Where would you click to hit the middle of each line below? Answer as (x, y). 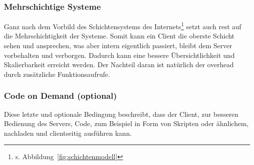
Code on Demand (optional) (61, 96)
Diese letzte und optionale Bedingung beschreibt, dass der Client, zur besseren (121, 114)
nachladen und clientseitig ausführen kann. (68, 133)
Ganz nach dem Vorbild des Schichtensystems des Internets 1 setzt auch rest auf (123, 26)
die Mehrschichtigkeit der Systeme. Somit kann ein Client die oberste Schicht (119, 36)
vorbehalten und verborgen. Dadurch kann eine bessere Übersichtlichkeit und (119, 55)
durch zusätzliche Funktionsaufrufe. (57, 74)
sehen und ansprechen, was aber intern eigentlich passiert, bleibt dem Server (118, 46)
